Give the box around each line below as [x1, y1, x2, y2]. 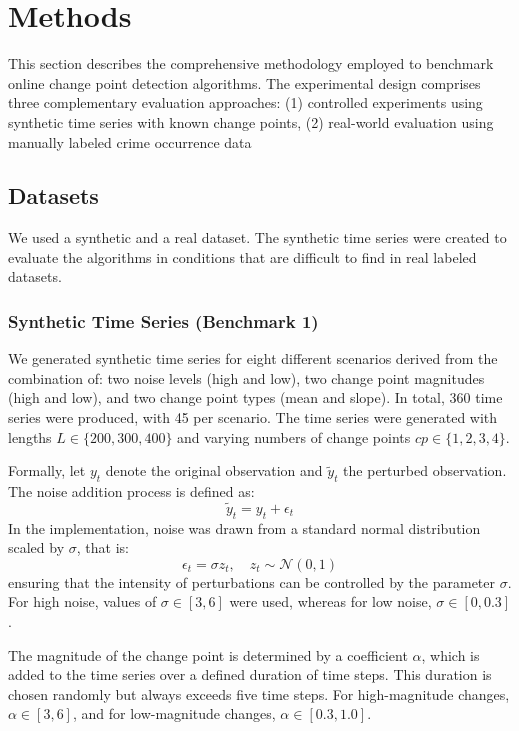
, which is [421, 644, 480, 665]
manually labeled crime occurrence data [8, 131, 252, 152]
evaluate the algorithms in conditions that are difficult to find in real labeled [8, 246, 477, 267]
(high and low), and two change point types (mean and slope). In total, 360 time [8, 387, 503, 408]
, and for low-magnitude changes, [72, 703, 276, 724]
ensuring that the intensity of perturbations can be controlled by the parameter [8, 571, 496, 592]
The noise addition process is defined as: [8, 481, 255, 502]
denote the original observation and [105, 460, 323, 481]
